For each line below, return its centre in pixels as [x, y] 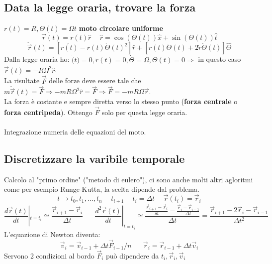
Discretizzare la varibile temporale [94, 158]
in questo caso [220, 59]
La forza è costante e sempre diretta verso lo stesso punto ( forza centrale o [121, 101]
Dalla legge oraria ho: [37, 59]
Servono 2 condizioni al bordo [49, 255]
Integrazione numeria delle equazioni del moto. [75, 131]
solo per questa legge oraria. [144, 112]
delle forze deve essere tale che [95, 80]
